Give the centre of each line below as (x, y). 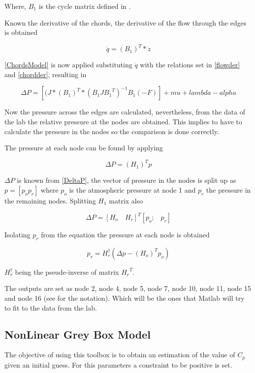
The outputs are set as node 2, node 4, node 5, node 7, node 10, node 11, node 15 (128, 288)
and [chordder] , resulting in (46, 74)
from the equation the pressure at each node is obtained (125, 235)
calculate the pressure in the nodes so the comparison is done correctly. (112, 131)
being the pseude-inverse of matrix (67, 272)
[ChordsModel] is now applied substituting (68, 65)
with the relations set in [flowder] (190, 65)
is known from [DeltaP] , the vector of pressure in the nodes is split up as (127, 180)
